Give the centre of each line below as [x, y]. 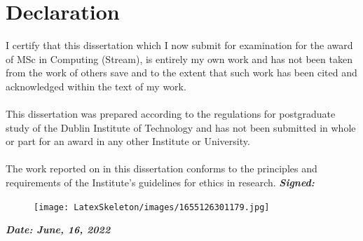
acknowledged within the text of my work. [96, 86]
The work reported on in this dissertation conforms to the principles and [162, 168]
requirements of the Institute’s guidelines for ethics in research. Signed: [160, 183]
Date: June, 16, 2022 [58, 229]
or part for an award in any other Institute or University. [128, 141]
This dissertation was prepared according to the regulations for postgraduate [171, 114]
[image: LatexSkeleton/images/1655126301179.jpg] [152, 207]
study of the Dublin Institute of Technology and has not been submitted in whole [181, 127]
